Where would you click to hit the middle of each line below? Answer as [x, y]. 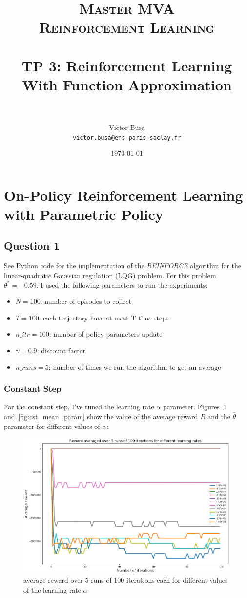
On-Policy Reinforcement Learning [123, 195]
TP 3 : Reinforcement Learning [127, 65]
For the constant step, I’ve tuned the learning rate [79, 407]
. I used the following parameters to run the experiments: [122, 285]
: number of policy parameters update [106, 334]
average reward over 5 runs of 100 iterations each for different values [126, 580]
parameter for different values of [52, 426]
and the [219, 416]
